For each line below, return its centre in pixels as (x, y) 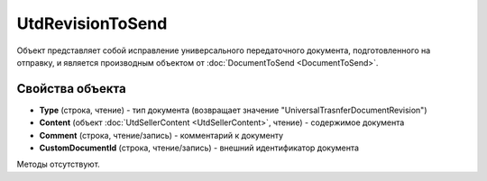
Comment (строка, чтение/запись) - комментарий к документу (161, 135)
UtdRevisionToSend (92, 23)
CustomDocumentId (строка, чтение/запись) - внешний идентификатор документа (199, 148)
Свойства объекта (71, 89)
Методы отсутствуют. (59, 164)
